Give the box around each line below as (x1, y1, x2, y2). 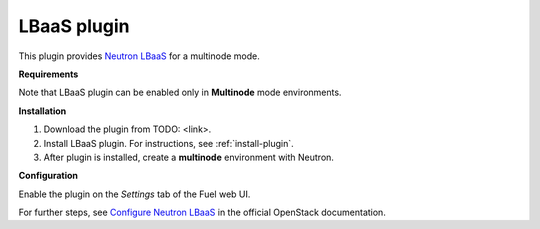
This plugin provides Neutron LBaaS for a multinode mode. (18, 50, 260, 62)
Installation (18, 105, 67, 117)
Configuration (18, 170, 79, 182)
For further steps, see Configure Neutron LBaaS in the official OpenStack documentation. (18, 206, 387, 219)
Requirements (18, 68, 79, 80)
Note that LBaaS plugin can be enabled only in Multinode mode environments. (18, 86, 342, 99)
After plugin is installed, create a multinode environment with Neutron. (43, 151, 335, 163)
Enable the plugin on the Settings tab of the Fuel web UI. (18, 188, 251, 200)
